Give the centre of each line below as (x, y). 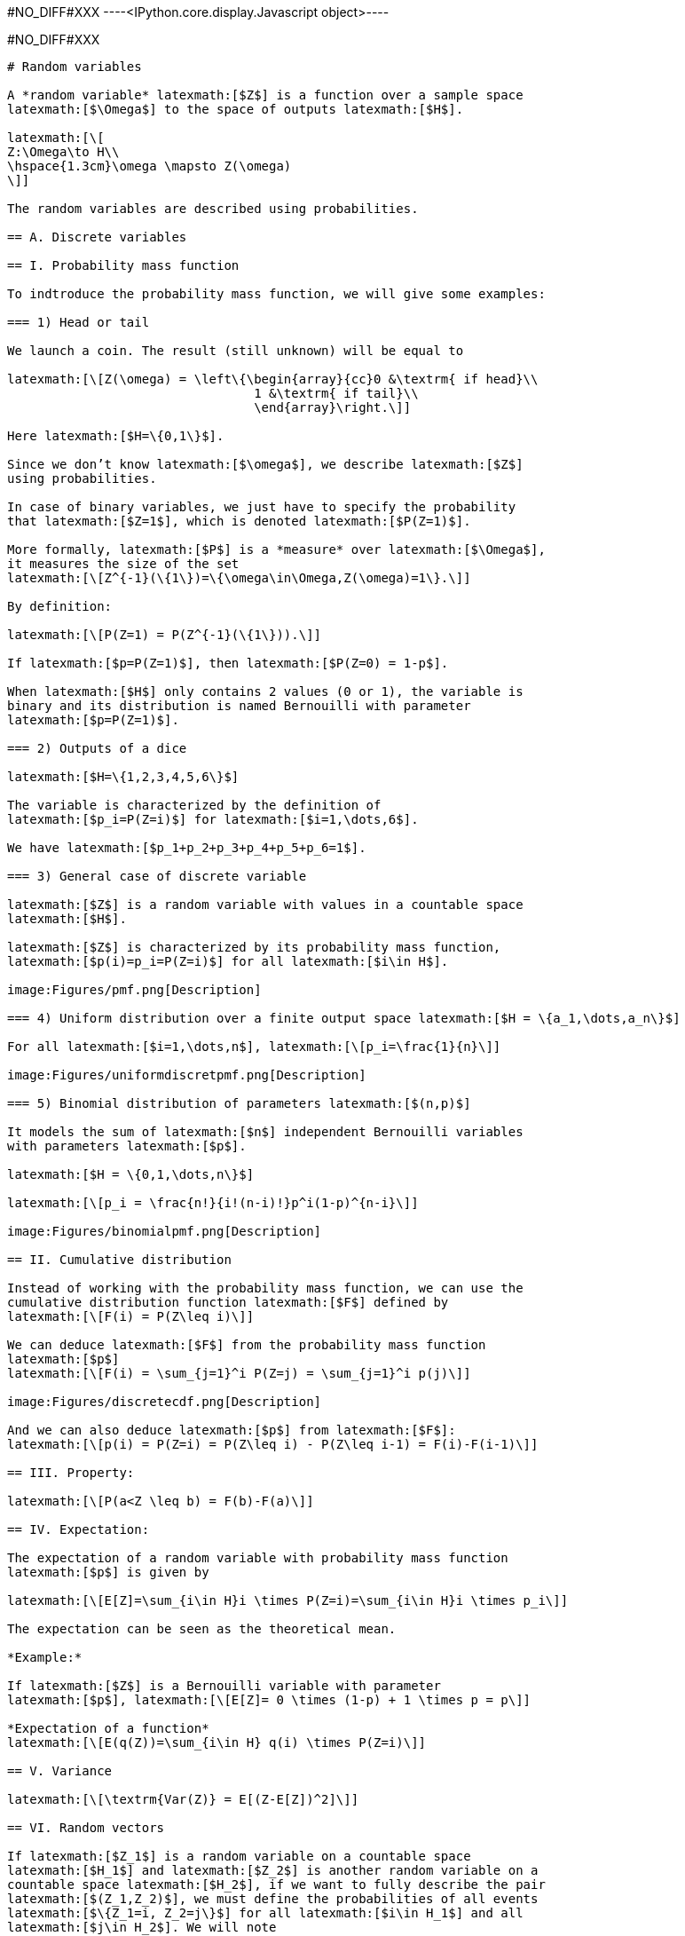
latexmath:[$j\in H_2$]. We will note (142, 1927)
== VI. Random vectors (86, 1828)
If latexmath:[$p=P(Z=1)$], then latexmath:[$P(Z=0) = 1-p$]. (228, 663)
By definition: (60, 606)
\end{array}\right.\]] (333, 407)
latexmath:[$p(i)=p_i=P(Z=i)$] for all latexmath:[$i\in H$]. (228, 961)
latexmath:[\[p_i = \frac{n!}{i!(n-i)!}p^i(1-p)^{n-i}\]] (213, 1203)
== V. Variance (60, 1771)
